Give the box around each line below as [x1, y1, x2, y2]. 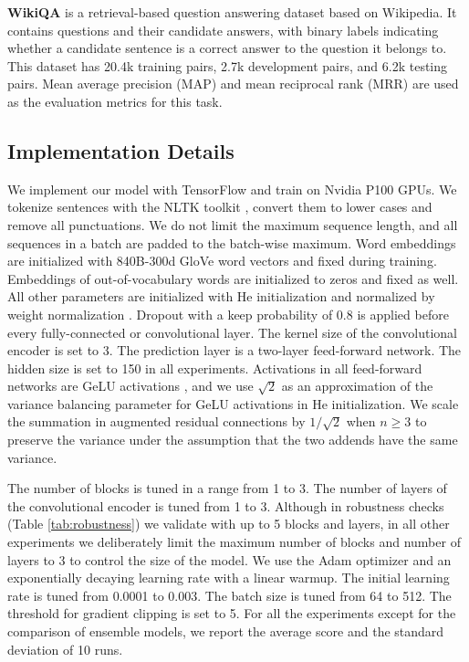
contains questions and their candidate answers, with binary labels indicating [7, 20, 439, 39]
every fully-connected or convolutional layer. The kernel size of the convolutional [7, 322, 457, 342]
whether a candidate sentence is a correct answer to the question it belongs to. [7, 38, 447, 58]
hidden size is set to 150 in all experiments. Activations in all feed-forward [7, 358, 422, 377]
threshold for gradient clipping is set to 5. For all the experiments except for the [7, 604, 456, 623]
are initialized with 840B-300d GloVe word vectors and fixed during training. [7, 251, 437, 270]
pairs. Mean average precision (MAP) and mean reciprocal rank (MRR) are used [7, 74, 459, 93]
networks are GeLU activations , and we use [7, 376, 254, 395]
